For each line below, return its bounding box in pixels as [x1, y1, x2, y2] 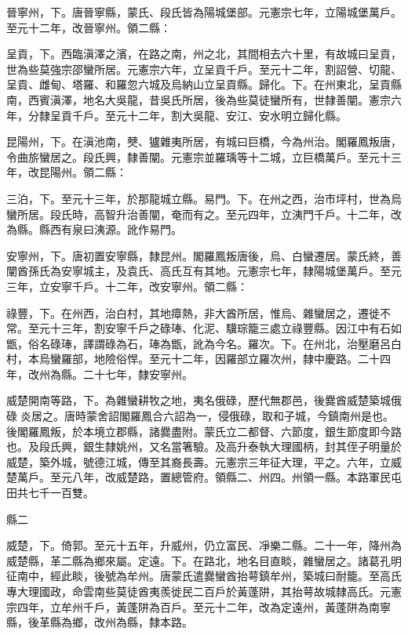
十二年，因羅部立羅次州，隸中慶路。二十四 [170, 350, 391, 367]
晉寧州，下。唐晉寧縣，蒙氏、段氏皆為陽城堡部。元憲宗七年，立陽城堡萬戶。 [6, 4, 402, 20]
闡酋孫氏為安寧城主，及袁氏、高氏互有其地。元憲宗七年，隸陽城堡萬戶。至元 [6, 263, 402, 279]
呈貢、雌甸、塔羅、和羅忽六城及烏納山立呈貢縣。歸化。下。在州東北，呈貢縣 [6, 76, 402, 93]
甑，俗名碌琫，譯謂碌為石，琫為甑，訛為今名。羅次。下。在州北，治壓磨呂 [6, 335, 391, 351]
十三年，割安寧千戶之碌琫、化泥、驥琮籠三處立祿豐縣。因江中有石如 [49, 320, 402, 336]
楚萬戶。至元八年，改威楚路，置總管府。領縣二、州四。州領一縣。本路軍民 [6, 469, 391, 485]
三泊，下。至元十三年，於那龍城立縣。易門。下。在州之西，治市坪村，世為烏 [6, 190, 402, 206]
